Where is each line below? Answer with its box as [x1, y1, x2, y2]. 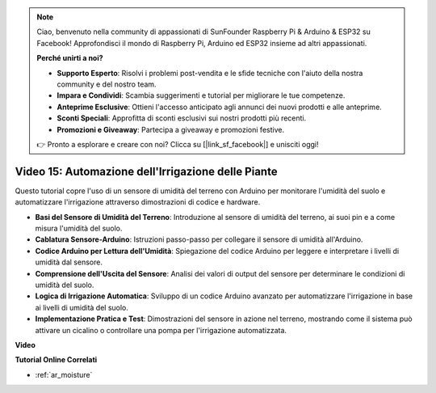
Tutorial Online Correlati [15, 355, 98, 365]
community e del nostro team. [57, 79, 157, 89]
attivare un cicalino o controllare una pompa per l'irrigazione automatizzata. [35, 325, 287, 335]
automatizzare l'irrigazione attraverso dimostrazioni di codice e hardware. [15, 197, 261, 207]
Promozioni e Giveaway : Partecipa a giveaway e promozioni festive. [57, 125, 285, 134]
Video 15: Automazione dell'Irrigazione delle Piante [15, 164, 278, 178]
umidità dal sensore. [35, 257, 103, 267]
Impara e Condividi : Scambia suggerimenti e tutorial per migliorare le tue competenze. [57, 91, 346, 100]
